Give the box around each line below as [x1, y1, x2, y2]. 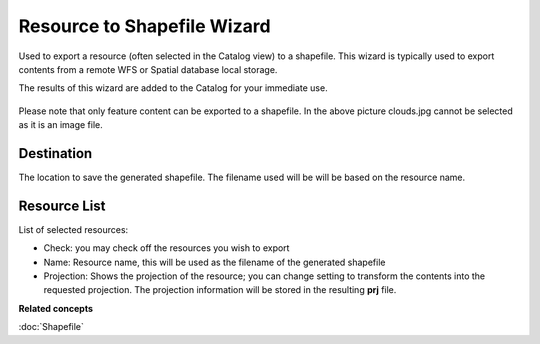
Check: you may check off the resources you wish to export [43, 242, 290, 254]
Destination [18, 145, 93, 162]
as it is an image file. [18, 119, 104, 131]
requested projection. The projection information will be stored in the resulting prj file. [43, 284, 397, 296]
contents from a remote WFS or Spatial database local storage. [18, 63, 278, 75]
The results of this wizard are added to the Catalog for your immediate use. [18, 82, 329, 94]
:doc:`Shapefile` [18, 321, 85, 333]
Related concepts [18, 302, 94, 314]
